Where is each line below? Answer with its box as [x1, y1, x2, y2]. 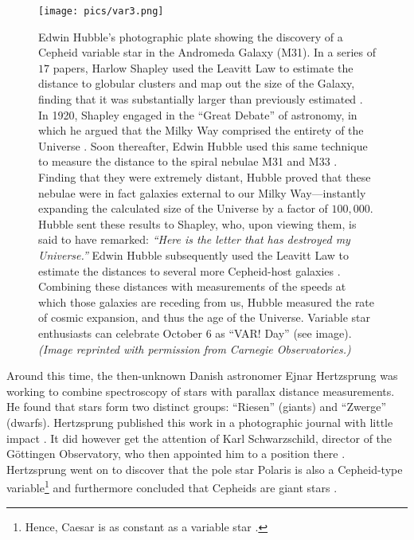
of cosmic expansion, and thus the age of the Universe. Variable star [38, 309, 370, 326]
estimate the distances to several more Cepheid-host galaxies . [38, 262, 341, 279]
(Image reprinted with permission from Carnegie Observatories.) [38, 340, 351, 357]
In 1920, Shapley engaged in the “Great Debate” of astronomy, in [38, 106, 357, 123]
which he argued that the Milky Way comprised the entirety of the [38, 122, 364, 139]
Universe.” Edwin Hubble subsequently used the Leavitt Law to [38, 246, 349, 263]
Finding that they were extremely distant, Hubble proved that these [38, 169, 371, 185]
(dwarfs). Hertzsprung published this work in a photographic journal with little [6, 413, 393, 430]
